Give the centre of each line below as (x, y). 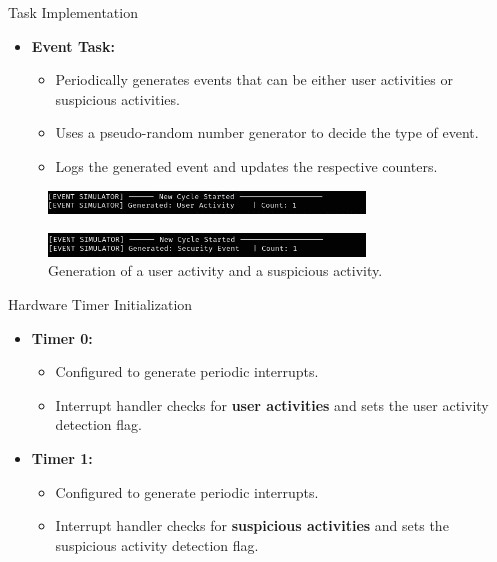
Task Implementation (73, 12)
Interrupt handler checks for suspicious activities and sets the (252, 525)
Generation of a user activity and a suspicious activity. (215, 270)
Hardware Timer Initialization (100, 304)
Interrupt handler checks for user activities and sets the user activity (272, 404)
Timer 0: (62, 337)
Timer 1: (62, 458)
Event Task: (73, 45)
